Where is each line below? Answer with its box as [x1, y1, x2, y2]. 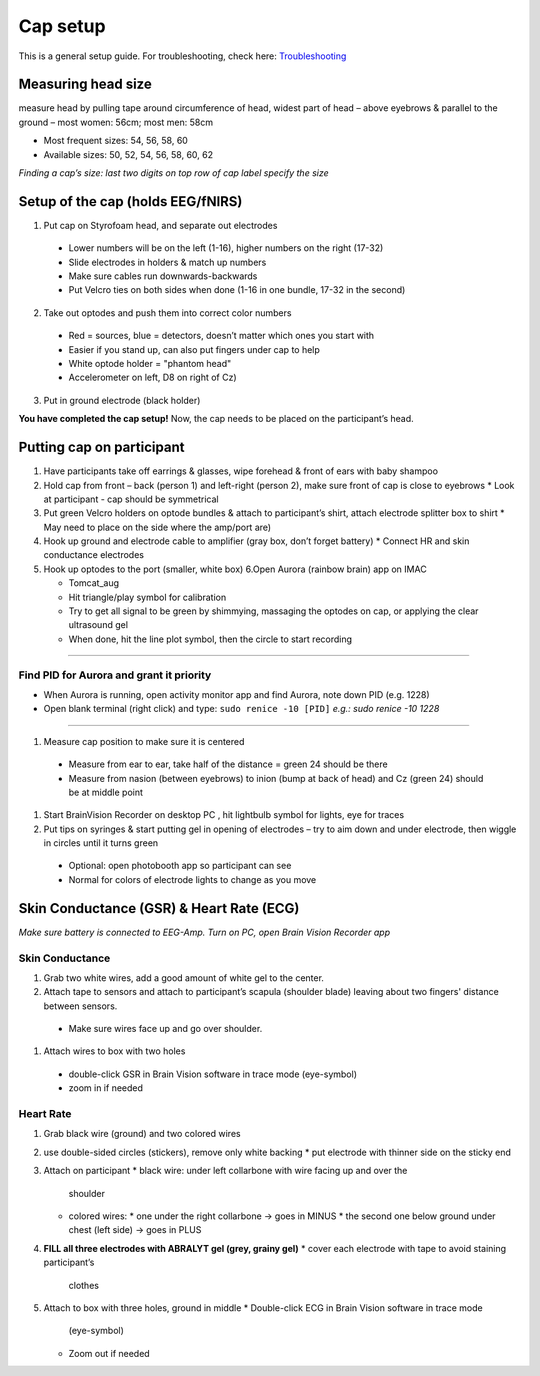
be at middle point [68, 786, 144, 798]
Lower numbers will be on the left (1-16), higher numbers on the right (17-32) [68, 242, 384, 254]
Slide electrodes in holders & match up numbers [68, 256, 267, 268]
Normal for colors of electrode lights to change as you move [68, 873, 317, 885]
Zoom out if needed [68, 1347, 150, 1359]
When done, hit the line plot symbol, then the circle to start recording [68, 633, 353, 645]
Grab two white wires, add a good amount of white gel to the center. [43, 971, 325, 984]
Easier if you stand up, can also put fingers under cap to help [68, 343, 320, 355]
